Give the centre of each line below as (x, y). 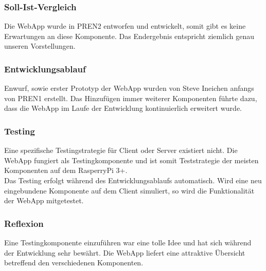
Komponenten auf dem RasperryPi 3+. (66, 170)
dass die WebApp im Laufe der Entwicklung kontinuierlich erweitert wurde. (123, 108)
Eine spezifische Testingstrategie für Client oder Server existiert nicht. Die (121, 150)
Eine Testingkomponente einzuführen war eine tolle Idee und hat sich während (128, 242)
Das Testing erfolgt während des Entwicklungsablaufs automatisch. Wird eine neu (133, 180)
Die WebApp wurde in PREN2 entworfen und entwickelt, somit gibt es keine (125, 26)
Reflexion (24, 223)
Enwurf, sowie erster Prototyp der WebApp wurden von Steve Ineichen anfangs (129, 88)
